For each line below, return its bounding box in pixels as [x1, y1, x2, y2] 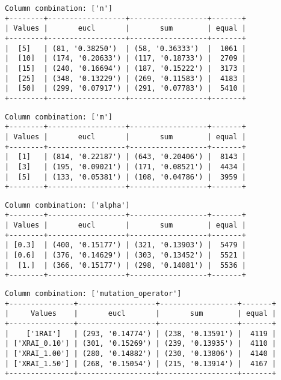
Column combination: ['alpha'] [5, 201, 130, 210]
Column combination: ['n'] [5, 4, 113, 13]
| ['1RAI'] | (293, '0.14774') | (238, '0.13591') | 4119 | [5, 329, 277, 338]
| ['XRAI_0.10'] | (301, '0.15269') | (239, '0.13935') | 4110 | [5, 339, 277, 348]
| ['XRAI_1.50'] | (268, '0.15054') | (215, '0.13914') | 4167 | [5, 359, 277, 368]
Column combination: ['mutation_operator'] [5, 289, 182, 298]
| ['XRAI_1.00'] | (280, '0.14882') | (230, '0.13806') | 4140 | [5, 349, 277, 358]
